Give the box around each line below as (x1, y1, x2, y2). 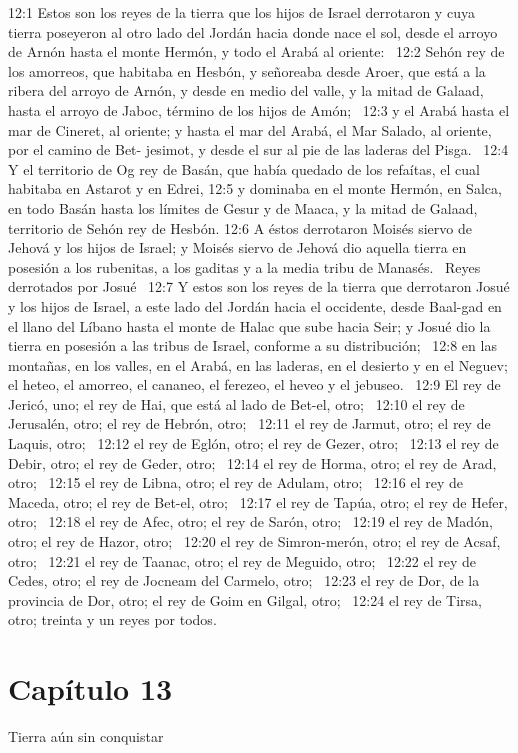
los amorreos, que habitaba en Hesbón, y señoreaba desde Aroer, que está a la (8, 60, 486, 81)
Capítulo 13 (8, 668, 173, 709)
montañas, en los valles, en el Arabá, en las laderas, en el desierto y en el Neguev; (8, 354, 508, 375)
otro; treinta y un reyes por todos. (8, 609, 217, 630)
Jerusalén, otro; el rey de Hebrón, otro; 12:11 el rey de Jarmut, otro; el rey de (8, 413, 491, 434)
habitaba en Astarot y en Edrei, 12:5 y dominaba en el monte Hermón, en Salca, (8, 178, 502, 199)
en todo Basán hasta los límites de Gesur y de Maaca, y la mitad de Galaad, (8, 197, 478, 218)
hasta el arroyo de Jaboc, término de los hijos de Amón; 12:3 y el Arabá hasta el (8, 99, 510, 120)
